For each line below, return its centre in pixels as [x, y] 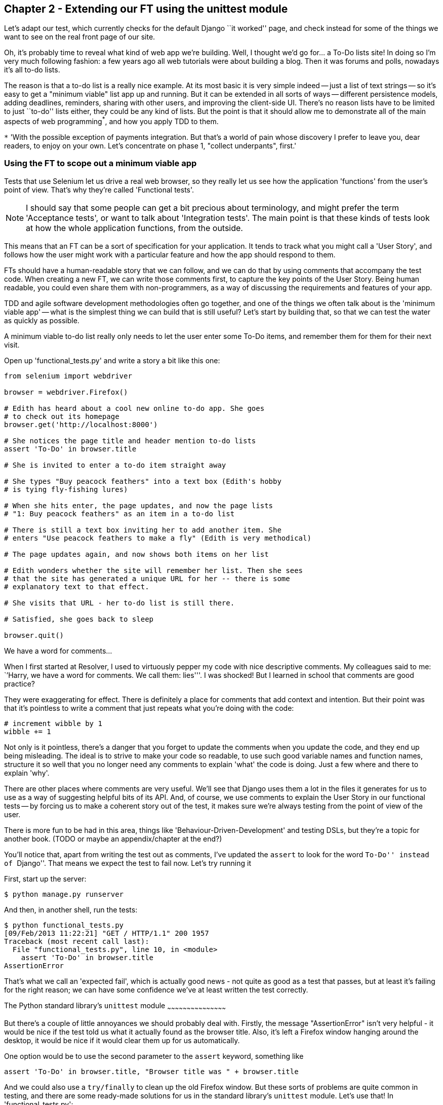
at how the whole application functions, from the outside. [134, 228]
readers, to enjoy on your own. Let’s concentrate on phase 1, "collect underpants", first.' [150, 146]
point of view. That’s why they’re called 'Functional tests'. [99, 189]
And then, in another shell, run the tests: [71, 909]
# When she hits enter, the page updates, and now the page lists [139, 505]
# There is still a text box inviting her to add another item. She [143, 530]
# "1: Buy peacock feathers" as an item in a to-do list [119, 513]
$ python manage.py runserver [64, 894]
